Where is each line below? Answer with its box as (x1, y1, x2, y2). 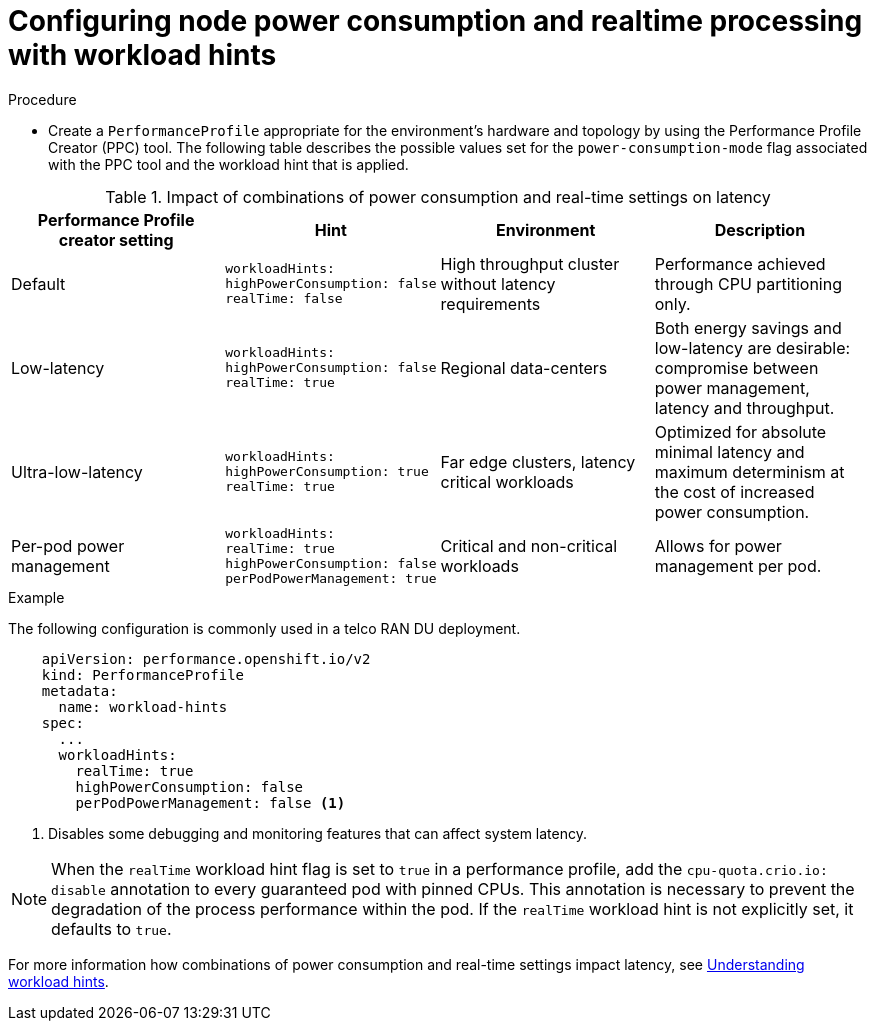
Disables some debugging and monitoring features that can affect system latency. (48, 824, 587, 842)
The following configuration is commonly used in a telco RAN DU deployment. (8, 619, 521, 637)
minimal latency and (654, 441, 805, 462)
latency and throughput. (654, 397, 835, 418)
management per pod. (654, 555, 822, 576)
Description (714, 219, 806, 240)
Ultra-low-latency (11, 461, 143, 482)
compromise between (654, 357, 819, 378)
